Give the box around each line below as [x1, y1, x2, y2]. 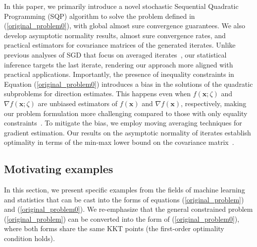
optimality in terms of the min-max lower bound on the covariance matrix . [4, 137, 234, 147]
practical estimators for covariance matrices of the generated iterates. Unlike [4, 40, 236, 50]
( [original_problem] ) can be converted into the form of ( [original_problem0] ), [4, 213, 240, 224]
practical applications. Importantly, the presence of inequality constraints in [4, 69, 234, 79]
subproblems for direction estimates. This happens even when [4, 88, 191, 99]
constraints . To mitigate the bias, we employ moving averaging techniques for [4, 118, 242, 128]
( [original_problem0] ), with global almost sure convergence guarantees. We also [4, 20, 246, 31]
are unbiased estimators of [38, 98, 118, 108]
